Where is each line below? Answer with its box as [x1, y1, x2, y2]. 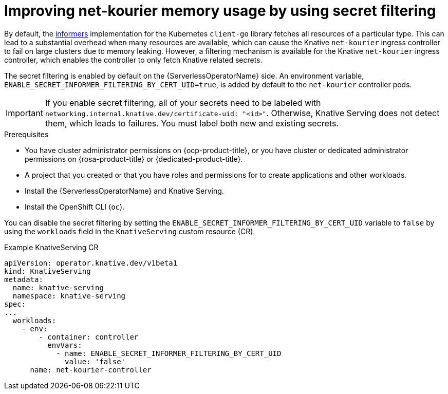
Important [6, 107, 43, 118]
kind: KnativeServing [4, 267, 91, 275]
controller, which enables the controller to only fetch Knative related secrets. [4, 55, 263, 64]
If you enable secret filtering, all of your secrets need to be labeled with [45, 97, 321, 108]
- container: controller [39, 332, 139, 341]
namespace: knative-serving [12, 291, 126, 300]
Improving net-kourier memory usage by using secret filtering [4, 2, 436, 20]
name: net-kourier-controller [30, 365, 152, 374]
